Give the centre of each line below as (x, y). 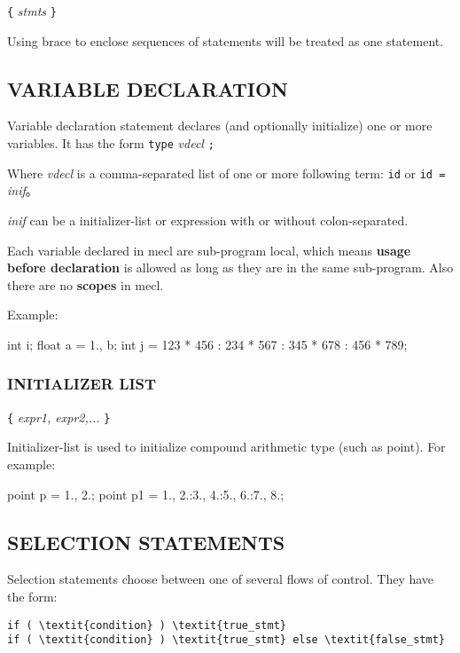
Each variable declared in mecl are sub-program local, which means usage (209, 250)
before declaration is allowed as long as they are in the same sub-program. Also (230, 267)
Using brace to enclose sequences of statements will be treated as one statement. (226, 40)
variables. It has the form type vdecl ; (111, 143)
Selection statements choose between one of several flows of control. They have (221, 579)
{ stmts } (32, 11)
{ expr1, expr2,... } (59, 417)
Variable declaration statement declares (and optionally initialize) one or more (220, 126)
